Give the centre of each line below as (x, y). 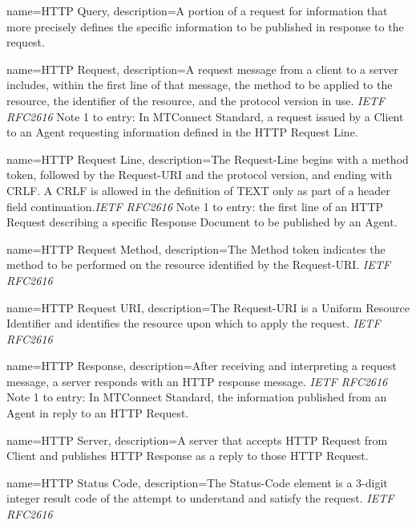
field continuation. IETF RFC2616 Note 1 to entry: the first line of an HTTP (195, 206)
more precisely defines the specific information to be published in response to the (205, 26)
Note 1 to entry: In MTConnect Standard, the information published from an (197, 397)
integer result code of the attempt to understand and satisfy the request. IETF (200, 498)
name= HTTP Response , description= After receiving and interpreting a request (202, 366)
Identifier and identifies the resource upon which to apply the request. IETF (194, 323)
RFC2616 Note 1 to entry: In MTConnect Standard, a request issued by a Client (205, 116)
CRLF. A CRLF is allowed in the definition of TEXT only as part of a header (198, 190)
